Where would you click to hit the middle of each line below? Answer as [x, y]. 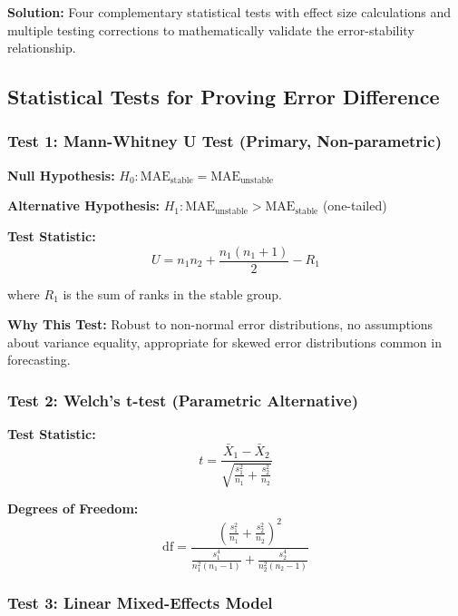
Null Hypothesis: [61, 175]
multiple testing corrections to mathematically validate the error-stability [211, 29]
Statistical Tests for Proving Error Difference [224, 97]
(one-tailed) [355, 205]
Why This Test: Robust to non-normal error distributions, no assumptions [220, 324]
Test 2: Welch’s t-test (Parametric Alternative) [183, 400]
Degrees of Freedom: [73, 508]
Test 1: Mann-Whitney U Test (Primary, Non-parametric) [224, 141]
